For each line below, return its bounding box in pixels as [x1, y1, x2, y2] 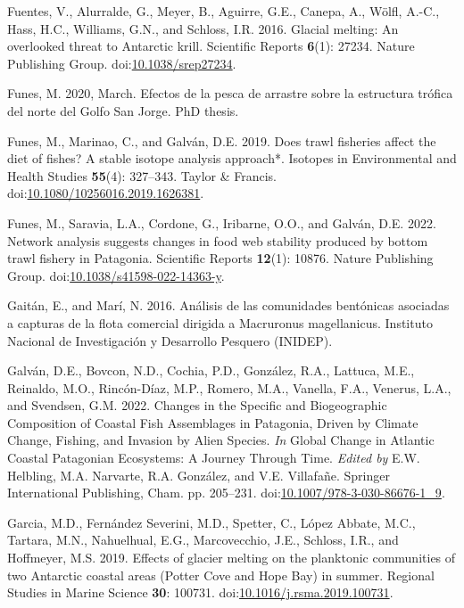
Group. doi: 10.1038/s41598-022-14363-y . [7, 266, 225, 284]
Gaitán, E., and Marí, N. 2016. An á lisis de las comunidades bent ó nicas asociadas [7, 296, 450, 315]
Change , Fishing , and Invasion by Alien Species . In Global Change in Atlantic [7, 431, 435, 449]
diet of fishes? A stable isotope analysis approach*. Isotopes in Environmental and [7, 149, 457, 168]
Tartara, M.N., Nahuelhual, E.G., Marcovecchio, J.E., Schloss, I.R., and [7, 530, 399, 549]
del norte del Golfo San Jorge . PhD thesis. [7, 101, 239, 119]
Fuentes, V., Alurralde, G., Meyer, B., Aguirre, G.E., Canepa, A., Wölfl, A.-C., [7, 2, 440, 20]
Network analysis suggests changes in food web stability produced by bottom [7, 231, 428, 250]
